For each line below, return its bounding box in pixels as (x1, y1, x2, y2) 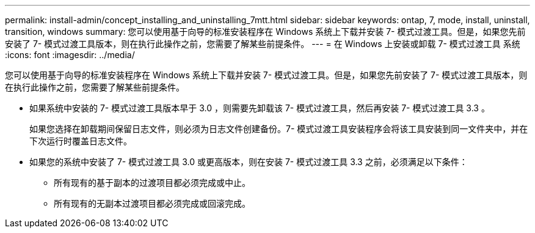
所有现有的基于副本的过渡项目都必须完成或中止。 (54, 177, 250, 188)
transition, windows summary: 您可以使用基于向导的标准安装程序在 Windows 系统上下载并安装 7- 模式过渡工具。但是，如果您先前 (5, 26, 526, 37)
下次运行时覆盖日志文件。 (29, 136, 132, 146)
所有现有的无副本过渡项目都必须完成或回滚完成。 (54, 198, 250, 209)
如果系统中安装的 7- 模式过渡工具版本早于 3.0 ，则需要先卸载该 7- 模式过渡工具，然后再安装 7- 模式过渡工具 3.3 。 (29, 103, 490, 113)
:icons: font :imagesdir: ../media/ (5, 50, 135, 60)
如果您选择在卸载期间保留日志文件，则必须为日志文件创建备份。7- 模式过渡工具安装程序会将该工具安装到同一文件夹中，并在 (29, 124, 528, 134)
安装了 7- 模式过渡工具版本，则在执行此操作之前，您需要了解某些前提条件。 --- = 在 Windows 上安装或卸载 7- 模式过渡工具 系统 (5, 39, 520, 49)
